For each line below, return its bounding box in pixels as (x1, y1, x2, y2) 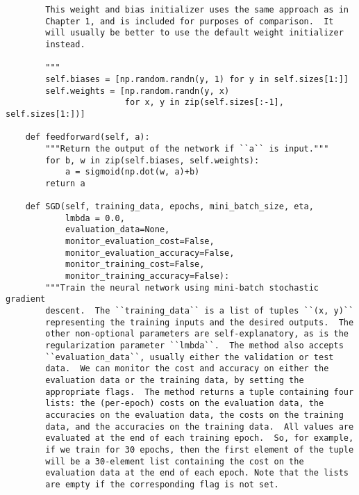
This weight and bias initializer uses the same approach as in (45, 5, 349, 15)
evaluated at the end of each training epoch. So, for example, (45, 433, 354, 444)
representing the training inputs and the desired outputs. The (45, 317, 354, 327)
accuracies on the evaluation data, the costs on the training (45, 409, 344, 420)
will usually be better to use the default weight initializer (45, 28, 344, 38)
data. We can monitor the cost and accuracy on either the (45, 364, 329, 374)
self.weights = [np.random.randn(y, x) (45, 86, 230, 96)
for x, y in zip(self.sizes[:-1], (124, 97, 284, 108)
